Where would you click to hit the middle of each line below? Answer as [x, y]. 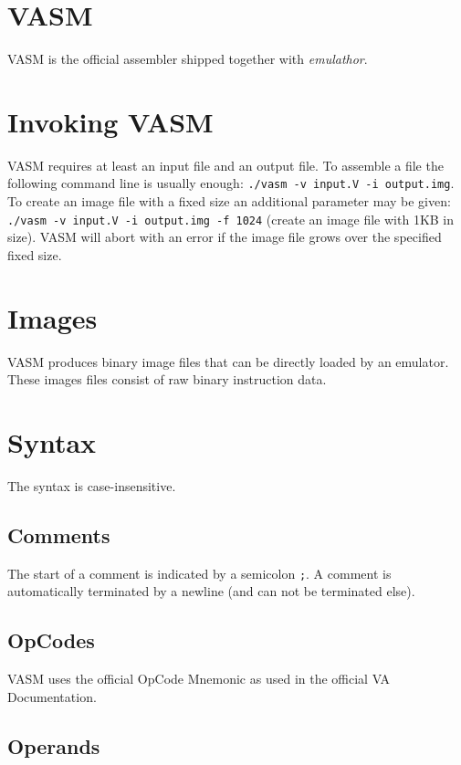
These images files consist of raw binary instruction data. [167, 379]
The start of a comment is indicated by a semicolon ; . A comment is [199, 573]
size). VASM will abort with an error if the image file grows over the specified [225, 237]
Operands [54, 745]
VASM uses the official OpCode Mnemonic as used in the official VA [199, 679]
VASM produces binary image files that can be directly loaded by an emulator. [228, 361]
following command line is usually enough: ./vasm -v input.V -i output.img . [231, 183]
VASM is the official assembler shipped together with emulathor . [188, 59]
